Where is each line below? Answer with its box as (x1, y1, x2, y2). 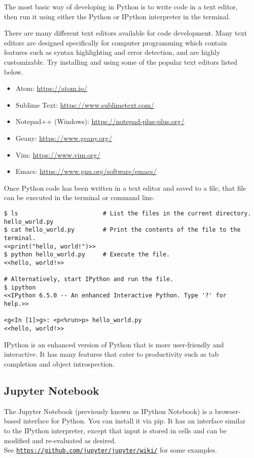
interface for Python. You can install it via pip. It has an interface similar (23, 416, 246, 426)
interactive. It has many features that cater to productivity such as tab (4, 349, 219, 359)
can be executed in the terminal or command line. (4, 192, 155, 203)
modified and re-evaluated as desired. (4, 435, 116, 445)
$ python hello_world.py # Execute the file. (4, 251, 170, 258)
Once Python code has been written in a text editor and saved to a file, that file (4, 182, 246, 193)
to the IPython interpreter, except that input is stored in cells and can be (4, 425, 227, 435)
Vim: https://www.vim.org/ (15, 149, 101, 160)
